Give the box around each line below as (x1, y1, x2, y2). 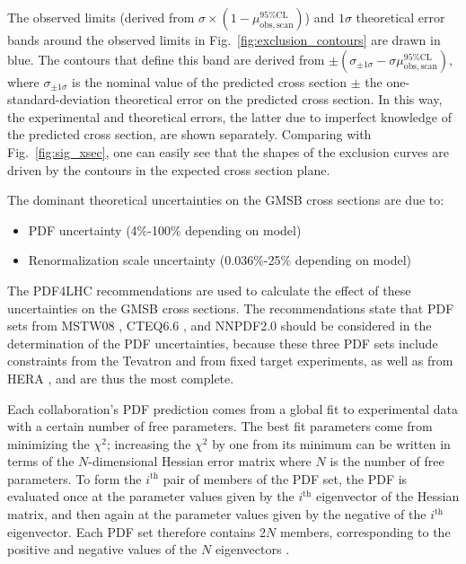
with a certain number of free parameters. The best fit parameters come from (7, 417, 433, 436)
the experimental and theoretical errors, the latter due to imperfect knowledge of (7, 107, 453, 126)
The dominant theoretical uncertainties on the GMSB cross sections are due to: (7, 190, 444, 209)
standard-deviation (7, 90, 110, 109)
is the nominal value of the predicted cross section (72, 72, 347, 91)
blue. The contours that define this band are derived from (7, 49, 325, 68)
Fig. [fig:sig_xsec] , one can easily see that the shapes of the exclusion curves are (7, 142, 450, 161)
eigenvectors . (215, 540, 290, 559)
